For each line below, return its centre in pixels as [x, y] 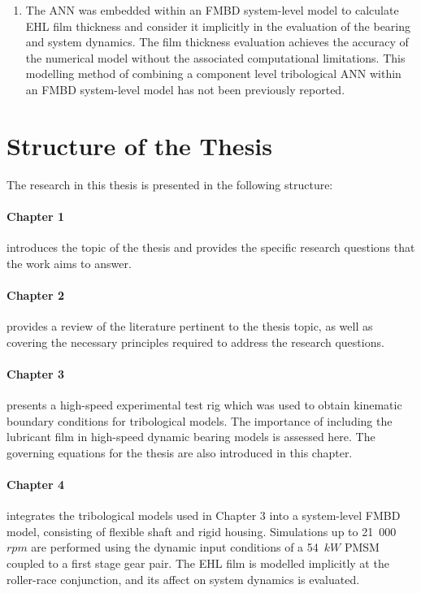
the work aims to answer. [69, 263]
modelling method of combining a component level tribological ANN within [213, 74]
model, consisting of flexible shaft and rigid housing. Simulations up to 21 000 [202, 531]
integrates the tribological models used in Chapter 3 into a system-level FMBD [204, 515]
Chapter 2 [36, 294]
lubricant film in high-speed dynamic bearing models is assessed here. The [191, 437]
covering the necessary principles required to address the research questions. [195, 342]
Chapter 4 [36, 485]
